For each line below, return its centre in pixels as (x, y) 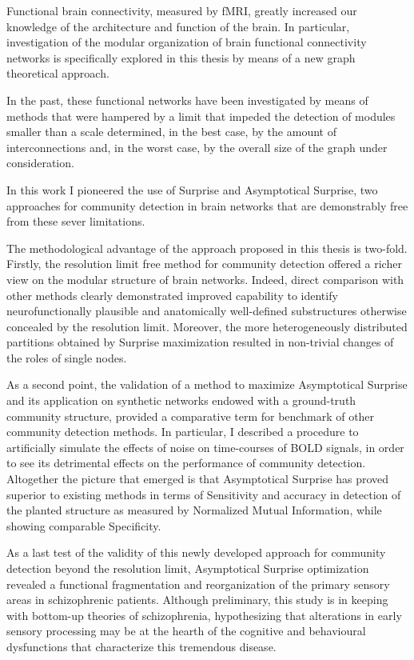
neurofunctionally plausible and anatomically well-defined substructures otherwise (207, 311)
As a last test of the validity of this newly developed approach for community (196, 552)
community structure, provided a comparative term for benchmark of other (191, 416)
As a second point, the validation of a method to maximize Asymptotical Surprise (207, 384)
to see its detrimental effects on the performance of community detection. (186, 463)
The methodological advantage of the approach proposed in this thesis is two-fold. (207, 248)
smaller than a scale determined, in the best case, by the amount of (171, 132)
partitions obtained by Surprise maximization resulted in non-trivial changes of (200, 342)
